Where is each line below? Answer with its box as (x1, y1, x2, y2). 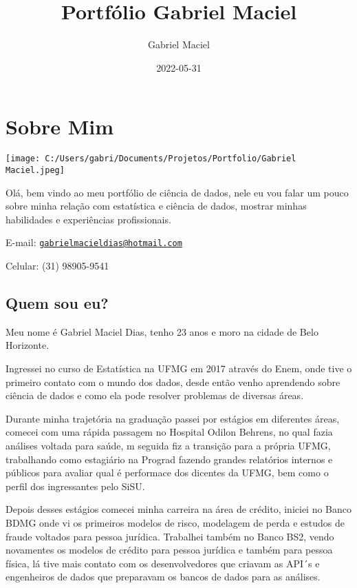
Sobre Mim (6, 112, 113, 141)
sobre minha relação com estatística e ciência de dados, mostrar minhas (6, 199, 307, 213)
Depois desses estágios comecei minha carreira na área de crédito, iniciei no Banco (6, 502, 352, 516)
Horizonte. (6, 338, 50, 352)
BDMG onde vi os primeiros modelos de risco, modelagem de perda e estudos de (6, 515, 345, 529)
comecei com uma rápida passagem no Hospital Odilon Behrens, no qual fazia (6, 425, 333, 439)
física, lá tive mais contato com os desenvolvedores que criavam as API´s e (6, 556, 320, 570)
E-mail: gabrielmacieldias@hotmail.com (6, 235, 182, 250)
